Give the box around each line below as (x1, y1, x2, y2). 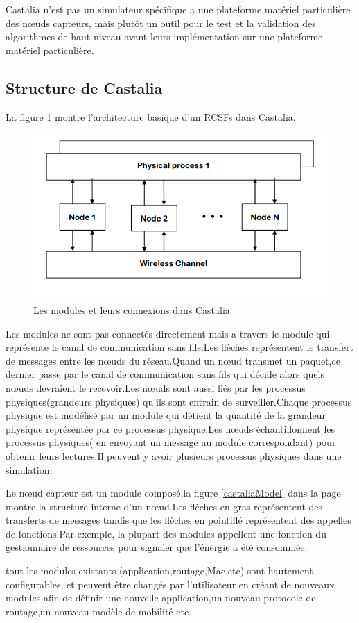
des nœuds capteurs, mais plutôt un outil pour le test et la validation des (6, 15, 316, 30)
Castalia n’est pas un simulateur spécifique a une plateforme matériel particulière (6, 2, 351, 16)
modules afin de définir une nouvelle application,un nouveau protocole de (6, 590, 316, 605)
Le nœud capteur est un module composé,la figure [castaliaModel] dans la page (6, 485, 341, 500)
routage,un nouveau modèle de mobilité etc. (6, 604, 191, 618)
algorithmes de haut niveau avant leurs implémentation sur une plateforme (6, 29, 323, 44)
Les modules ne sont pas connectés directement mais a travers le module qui (6, 326, 330, 340)
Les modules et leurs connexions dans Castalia (33, 302, 230, 317)
